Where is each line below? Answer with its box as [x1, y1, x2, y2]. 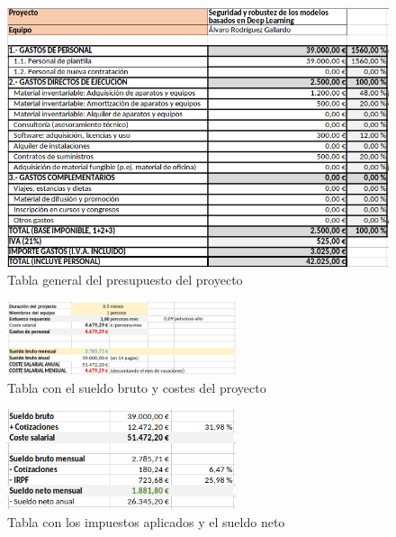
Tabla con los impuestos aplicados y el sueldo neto [7, 512, 285, 531]
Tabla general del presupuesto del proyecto [7, 269, 243, 288]
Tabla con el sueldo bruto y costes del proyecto [7, 378, 266, 396]
